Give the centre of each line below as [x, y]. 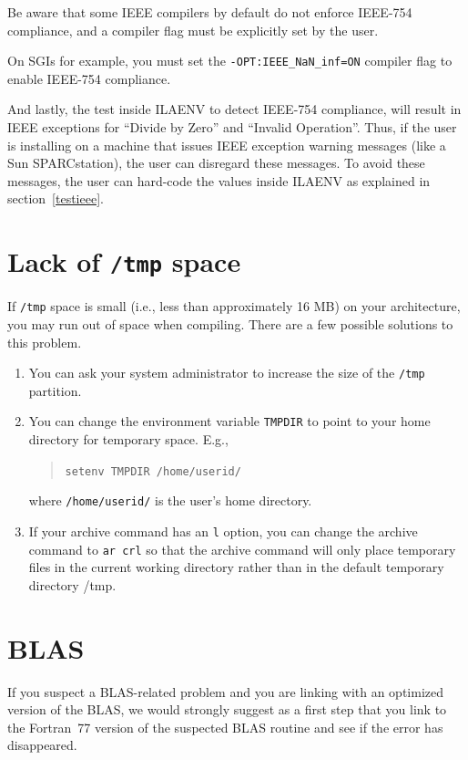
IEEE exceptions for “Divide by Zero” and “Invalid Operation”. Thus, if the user [232, 127]
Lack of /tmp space [124, 261]
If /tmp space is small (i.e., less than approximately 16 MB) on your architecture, [234, 306]
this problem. [45, 342]
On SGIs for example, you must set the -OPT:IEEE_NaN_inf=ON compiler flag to [230, 61]
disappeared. [42, 745]
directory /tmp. [72, 584]
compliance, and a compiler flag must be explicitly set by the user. [193, 30]
